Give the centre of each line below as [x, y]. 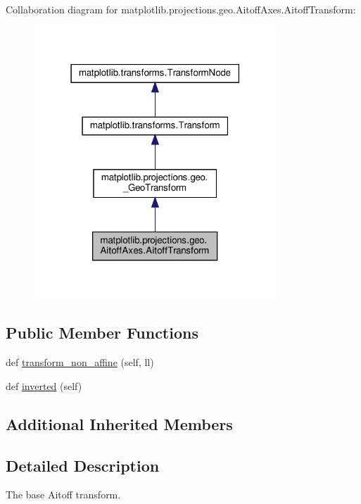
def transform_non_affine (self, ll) [80, 362]
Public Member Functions [102, 333]
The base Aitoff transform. [63, 494]
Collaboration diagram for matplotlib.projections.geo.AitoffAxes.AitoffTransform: [181, 9]
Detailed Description [83, 465]
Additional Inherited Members [119, 423]
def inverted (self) [44, 385]
